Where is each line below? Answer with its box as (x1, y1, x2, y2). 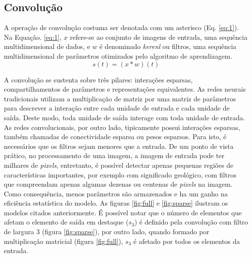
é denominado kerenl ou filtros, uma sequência (99, 41, 236, 51)
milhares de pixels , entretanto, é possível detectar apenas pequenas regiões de (4, 160, 234, 170)
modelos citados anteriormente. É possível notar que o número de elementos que (4, 207, 242, 217)
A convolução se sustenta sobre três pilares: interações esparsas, (4, 74, 193, 84)
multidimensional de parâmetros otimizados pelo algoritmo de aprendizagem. (4, 50, 232, 61)
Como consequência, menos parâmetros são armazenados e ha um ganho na (4, 188, 228, 198)
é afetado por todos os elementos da (133, 236, 240, 246)
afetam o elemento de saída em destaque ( (4, 217, 129, 227)
